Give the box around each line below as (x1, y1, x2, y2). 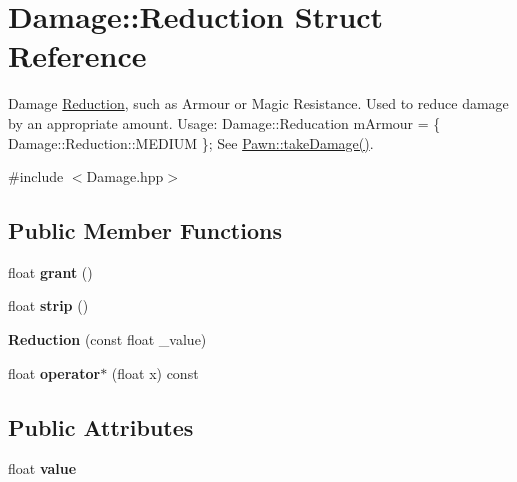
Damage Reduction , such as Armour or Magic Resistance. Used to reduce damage (8, 93, 509, 114)
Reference (8, 35, 147, 76)
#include (8, 166, 64, 187)
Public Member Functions (8, 215, 282, 246)
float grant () (8, 261, 93, 282)
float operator (8, 362, 101, 383)
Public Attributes (8, 411, 194, 442)
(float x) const (111, 362, 199, 383)
